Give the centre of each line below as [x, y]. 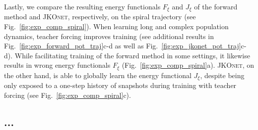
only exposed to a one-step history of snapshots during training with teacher [120, 85]
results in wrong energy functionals [57, 65]
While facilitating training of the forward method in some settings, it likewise [132, 55]
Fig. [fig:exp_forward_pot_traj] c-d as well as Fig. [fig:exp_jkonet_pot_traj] [123, 46]
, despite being [222, 75]
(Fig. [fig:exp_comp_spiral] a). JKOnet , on [188, 65]
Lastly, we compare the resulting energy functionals [82, 6]
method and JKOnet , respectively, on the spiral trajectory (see [100, 17]
